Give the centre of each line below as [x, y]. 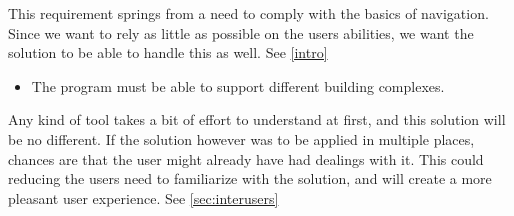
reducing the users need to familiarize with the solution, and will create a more [250, 178]
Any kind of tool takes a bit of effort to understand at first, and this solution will [257, 119]
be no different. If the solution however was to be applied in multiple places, [241, 138]
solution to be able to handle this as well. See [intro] [168, 52]
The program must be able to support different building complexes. [238, 85]
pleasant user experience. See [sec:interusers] [143, 197]
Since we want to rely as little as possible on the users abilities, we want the [241, 32]
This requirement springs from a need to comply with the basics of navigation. [248, 13]
